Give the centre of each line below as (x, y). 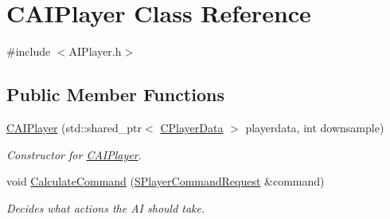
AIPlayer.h (95, 51)
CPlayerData (192, 127)
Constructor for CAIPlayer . (74, 154)
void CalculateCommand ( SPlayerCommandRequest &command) (166, 181)
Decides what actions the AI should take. (106, 207)
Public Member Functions (115, 94)
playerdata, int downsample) (315, 127)
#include (29, 51)
